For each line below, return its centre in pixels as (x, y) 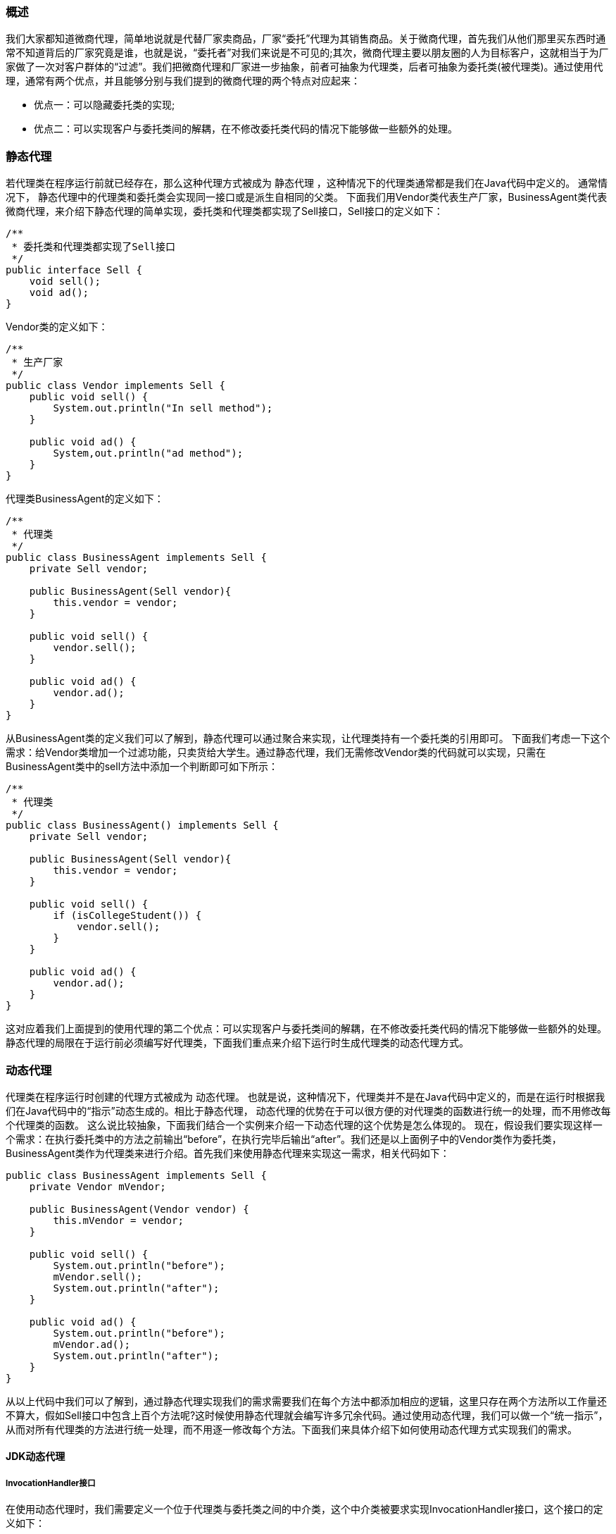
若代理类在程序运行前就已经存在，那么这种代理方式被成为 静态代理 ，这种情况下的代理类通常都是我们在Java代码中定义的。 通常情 (307, 183)
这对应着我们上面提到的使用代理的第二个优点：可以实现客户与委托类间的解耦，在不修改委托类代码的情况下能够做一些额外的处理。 (306, 1029)
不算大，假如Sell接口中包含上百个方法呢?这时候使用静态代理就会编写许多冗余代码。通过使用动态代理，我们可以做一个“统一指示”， (307, 1415)
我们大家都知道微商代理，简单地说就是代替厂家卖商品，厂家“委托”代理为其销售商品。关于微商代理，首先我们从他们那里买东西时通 (306, 39)
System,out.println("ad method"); (148, 453)
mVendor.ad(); (92, 1344)
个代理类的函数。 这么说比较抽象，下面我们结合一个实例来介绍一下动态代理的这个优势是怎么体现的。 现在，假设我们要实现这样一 (304, 1125)
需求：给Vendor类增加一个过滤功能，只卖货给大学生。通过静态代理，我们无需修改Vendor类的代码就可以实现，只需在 (276, 753)
